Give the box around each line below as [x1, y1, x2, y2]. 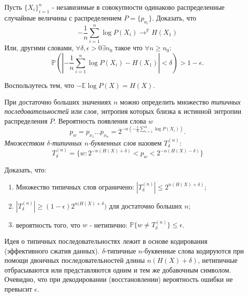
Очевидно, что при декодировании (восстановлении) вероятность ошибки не [4, 274, 233, 284]
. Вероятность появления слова [54, 115, 146, 126]
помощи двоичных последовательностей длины [4, 255, 145, 265]
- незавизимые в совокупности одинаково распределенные [52, 2, 225, 12]
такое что [114, 42, 143, 53]
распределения [4, 115, 47, 126]
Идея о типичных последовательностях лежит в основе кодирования [4, 236, 207, 246]
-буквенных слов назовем [88, 137, 162, 148]
